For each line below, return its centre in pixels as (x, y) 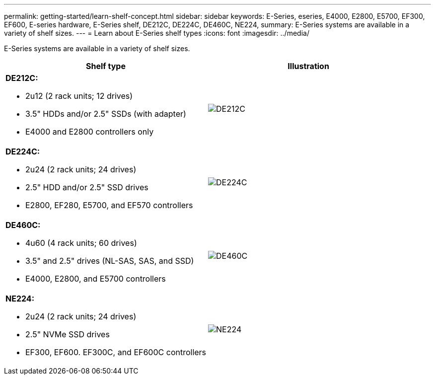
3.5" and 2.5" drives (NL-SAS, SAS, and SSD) (110, 261)
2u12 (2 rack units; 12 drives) (79, 96)
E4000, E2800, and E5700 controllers (96, 279)
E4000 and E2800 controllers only (90, 132)
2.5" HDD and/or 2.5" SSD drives (87, 187)
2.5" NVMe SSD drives (68, 334)
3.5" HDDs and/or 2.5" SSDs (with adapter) (106, 114)
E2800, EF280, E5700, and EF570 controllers (109, 205)
